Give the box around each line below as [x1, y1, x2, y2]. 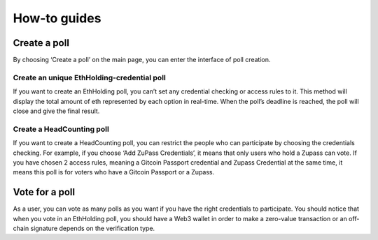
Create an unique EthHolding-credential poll [13, 73, 166, 82]
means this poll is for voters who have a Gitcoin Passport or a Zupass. [13, 168, 215, 177]
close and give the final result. [13, 107, 100, 115]
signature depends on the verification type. [30, 224, 155, 232]
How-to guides [13, 10, 101, 26]
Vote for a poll [13, 186, 76, 198]
